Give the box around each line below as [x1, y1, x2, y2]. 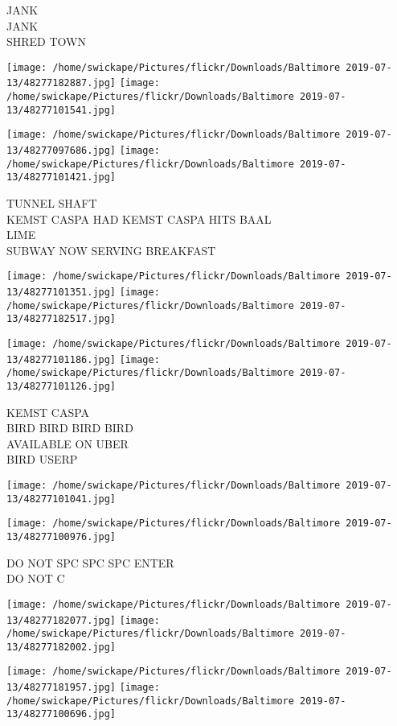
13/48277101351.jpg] [6, 287, 117, 299]
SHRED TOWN [6, 33, 86, 50]
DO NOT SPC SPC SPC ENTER [6, 554, 174, 571]
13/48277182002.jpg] [6, 641, 117, 653]
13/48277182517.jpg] [6, 313, 117, 325]
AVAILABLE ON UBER [6, 435, 129, 452]
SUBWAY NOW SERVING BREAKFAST [6, 241, 216, 258]
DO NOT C [6, 570, 65, 587]
